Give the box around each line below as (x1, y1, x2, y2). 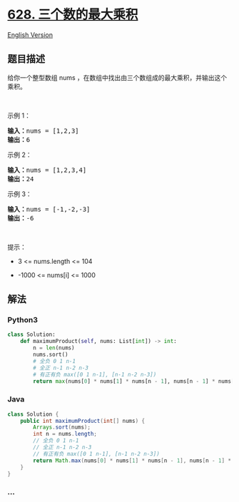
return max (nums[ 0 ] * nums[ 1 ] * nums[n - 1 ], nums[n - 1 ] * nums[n (33, 377, 238, 385)
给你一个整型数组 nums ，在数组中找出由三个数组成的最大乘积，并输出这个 (7, 73, 228, 82)
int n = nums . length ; (33, 431, 98, 438)
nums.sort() (33, 351, 69, 359)
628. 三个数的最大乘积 (7, 6, 138, 23)
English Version (7, 30, 54, 39)
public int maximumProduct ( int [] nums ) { (20, 417, 145, 424)
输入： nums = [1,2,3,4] (7, 165, 87, 174)
